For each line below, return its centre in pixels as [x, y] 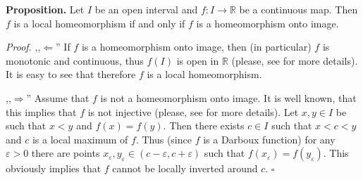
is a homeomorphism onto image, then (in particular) [196, 47]
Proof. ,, [23, 47]
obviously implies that [54, 168]
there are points [66, 153]
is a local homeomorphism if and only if [99, 23]
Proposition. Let [45, 9]
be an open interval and [146, 9]
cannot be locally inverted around [185, 168]
